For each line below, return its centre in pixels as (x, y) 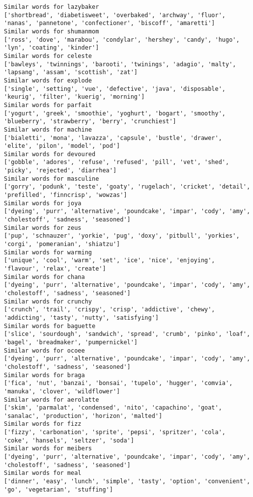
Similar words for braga (44, 375)
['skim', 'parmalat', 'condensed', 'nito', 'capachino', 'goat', (113, 408)
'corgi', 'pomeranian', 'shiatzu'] (62, 244)
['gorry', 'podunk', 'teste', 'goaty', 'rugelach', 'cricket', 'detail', (127, 187)
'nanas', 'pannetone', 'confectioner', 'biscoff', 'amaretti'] (110, 23)
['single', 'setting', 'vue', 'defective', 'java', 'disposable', (115, 89)
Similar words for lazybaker (52, 7)
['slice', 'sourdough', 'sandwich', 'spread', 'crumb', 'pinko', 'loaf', (127, 334)
